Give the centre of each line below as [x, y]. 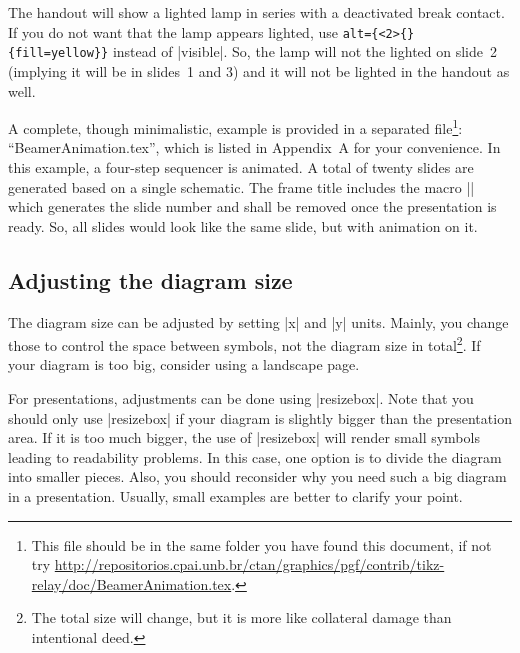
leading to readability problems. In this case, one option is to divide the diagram [255, 456]
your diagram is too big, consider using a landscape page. [184, 364]
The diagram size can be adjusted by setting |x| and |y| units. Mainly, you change [258, 321]
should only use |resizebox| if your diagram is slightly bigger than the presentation [260, 417]
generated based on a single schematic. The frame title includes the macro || [241, 186]
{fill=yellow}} [58, 53]
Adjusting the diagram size [150, 279]
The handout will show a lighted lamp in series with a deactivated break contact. [256, 12]
